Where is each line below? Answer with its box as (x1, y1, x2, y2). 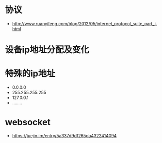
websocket (5, 117, 51, 128)
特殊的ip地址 (5, 68, 56, 79)
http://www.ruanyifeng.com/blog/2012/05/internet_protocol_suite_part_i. (12, 20, 157, 27)
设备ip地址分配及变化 (5, 44, 90, 56)
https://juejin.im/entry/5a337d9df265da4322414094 (12, 133, 117, 138)
